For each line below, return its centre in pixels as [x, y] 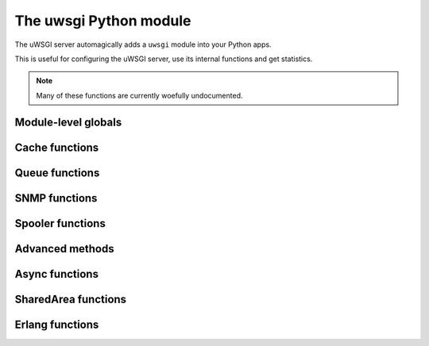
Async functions [57, 274]
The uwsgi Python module [103, 21]
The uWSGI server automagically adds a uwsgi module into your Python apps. [143, 44]
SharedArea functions [71, 299]
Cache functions [57, 147]
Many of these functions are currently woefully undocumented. [139, 95]
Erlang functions [57, 324]
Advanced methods [64, 249]
